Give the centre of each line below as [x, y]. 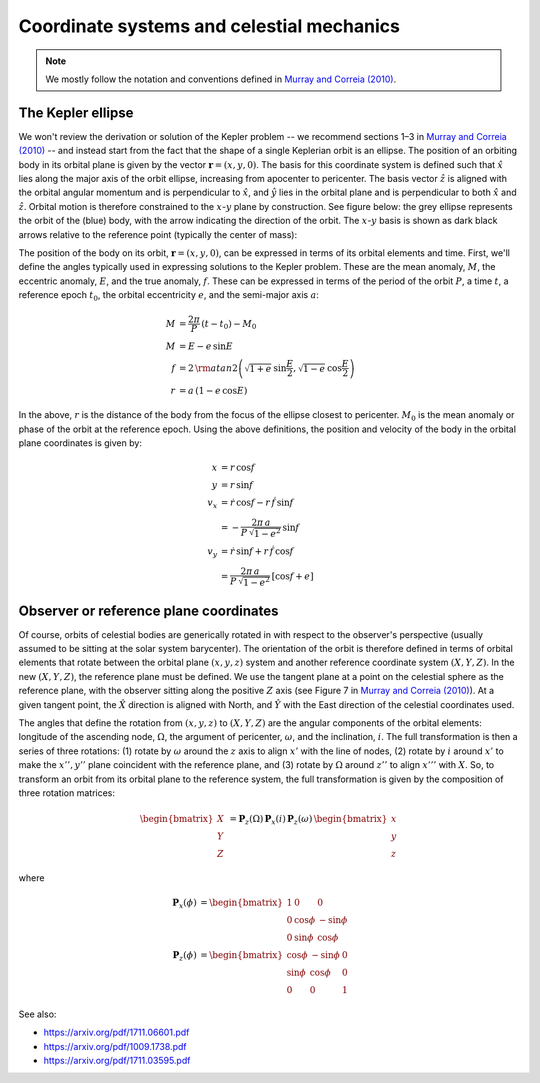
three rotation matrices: [66, 792]
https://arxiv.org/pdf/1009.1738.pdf [115, 1046]
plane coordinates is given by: [80, 442]
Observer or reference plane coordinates [148, 610]
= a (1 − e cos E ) [213, 391]
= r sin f [237, 485]
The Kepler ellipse [76, 112]
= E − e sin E [206, 346]
